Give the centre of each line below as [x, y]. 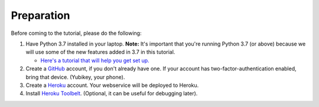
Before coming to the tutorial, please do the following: [76, 33]
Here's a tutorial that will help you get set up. [95, 60]
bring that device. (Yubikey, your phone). [75, 77]
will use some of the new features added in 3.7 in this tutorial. [100, 52]
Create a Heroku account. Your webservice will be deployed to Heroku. [112, 85]
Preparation [40, 15]
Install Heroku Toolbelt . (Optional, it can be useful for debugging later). [112, 93]
